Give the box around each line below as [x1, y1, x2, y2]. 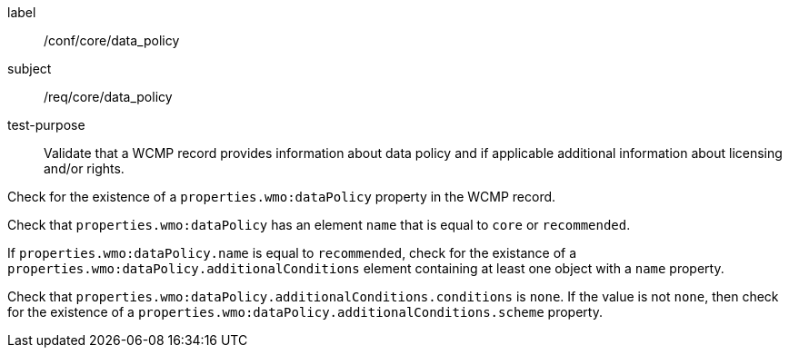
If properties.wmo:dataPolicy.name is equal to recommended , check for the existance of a [7, 245, 577, 261]
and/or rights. [44, 161, 125, 176]
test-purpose [7, 117, 85, 133]
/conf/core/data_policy [44, 33, 180, 48]
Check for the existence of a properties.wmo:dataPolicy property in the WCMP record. [7, 189, 556, 204]
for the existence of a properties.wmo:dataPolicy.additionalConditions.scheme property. [7, 304, 603, 320]
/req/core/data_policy [44, 89, 173, 104]
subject [7, 61, 52, 76]
